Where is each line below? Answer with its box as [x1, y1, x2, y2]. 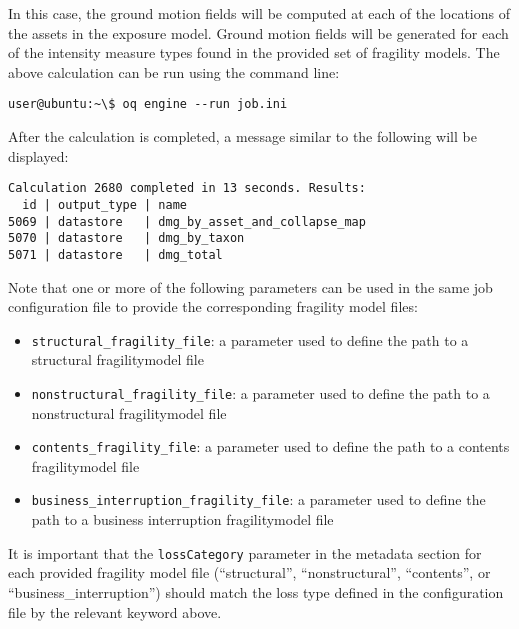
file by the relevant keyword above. [8, 601, 222, 622]
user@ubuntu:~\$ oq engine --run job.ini [8, 97, 288, 112]
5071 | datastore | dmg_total [8, 247, 223, 262]
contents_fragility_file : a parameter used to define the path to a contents [31, 436, 510, 457]
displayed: [8, 145, 69, 166]
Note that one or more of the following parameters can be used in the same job [8, 276, 493, 297]
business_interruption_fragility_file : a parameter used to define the [31, 489, 486, 510]
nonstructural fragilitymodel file [31, 402, 227, 423]
